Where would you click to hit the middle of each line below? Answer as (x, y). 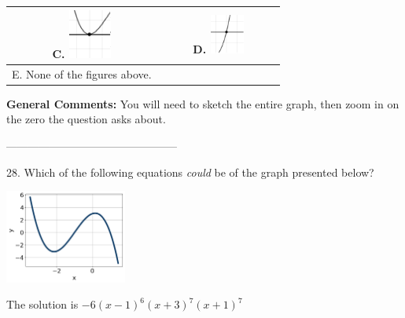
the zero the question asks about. (86, 119)
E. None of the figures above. (82, 73)
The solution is (42, 304)
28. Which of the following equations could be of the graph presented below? (190, 172)
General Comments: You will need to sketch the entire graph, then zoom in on (203, 103)
